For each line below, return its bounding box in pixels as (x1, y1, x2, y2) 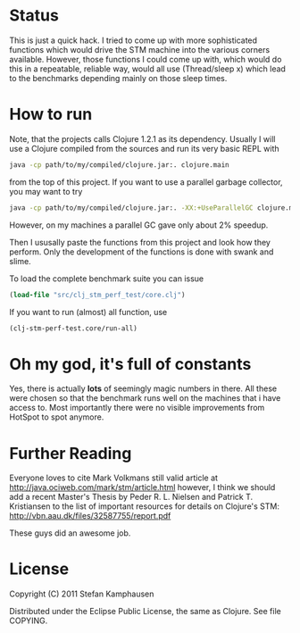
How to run (9, 104, 93, 125)
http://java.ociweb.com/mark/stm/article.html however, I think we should (9, 482, 276, 493)
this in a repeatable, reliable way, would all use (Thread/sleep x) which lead (9, 63, 286, 74)
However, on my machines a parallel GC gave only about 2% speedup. (9, 220, 269, 230)
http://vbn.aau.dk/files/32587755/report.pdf (9, 511, 171, 521)
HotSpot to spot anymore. (9, 412, 104, 422)
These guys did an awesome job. (9, 528, 131, 538)
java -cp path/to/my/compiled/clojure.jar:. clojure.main (9, 160, 229, 170)
